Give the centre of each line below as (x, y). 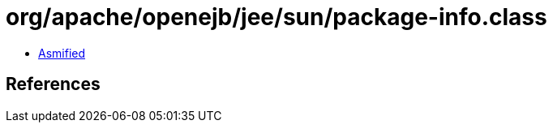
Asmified (62, 53)
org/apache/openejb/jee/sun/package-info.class (276, 17)
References (53, 84)
